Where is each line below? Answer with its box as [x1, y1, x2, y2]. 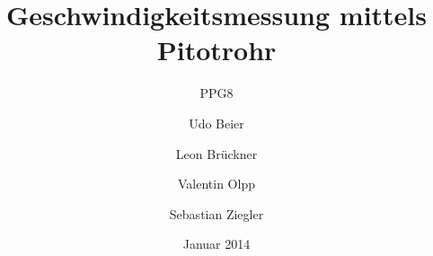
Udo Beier [189, 113, 244, 132]
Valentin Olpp [178, 174, 255, 193]
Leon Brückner [175, 144, 258, 163]
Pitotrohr [156, 31, 277, 68]
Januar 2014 [182, 234, 251, 253]
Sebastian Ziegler [169, 204, 264, 223]
